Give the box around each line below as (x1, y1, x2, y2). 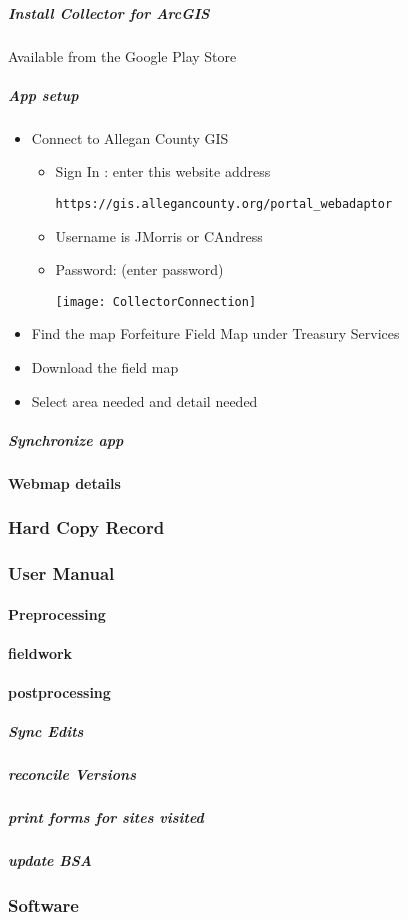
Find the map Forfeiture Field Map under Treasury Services (31, 323, 400, 344)
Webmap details (8, 472, 121, 493)
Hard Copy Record (8, 515, 165, 540)
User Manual (8, 561, 115, 586)
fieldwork (8, 642, 73, 663)
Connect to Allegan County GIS (31, 127, 229, 148)
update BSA (8, 850, 92, 871)
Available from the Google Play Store (8, 45, 237, 66)
